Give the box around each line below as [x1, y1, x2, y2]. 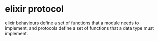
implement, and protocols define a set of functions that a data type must [5, 25, 154, 31]
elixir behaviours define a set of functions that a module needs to [5, 20, 139, 26]
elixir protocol [5, 3, 64, 15]
